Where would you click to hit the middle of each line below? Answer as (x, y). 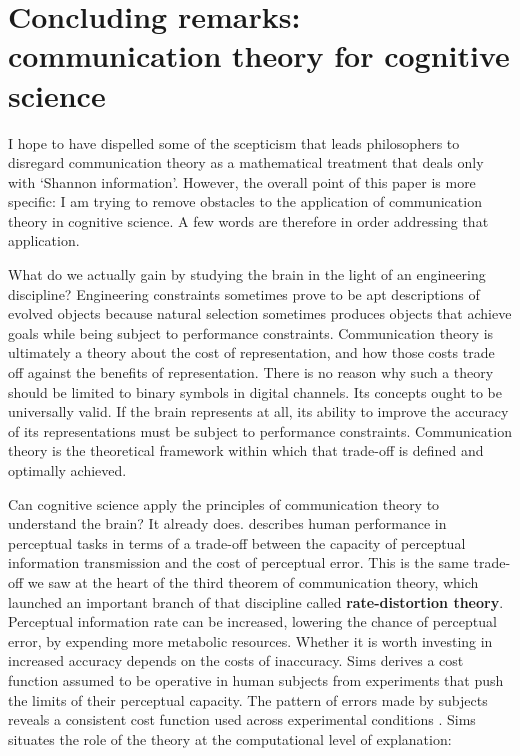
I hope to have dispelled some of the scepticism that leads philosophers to (234, 142)
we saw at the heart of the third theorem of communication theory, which (253, 581)
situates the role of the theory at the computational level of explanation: (230, 738)
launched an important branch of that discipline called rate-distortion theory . (256, 601)
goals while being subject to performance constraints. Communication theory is (251, 332)
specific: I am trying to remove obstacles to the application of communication (245, 201)
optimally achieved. (67, 470)
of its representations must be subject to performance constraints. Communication (260, 430)
